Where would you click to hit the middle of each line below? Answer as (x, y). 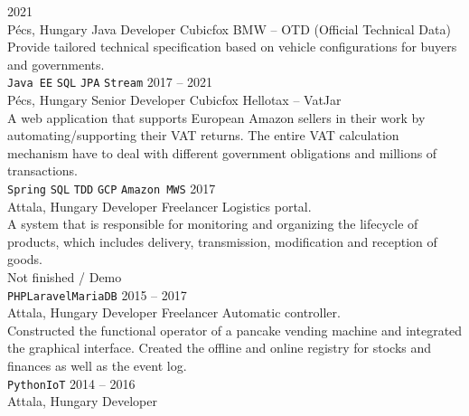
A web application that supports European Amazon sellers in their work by (216, 117)
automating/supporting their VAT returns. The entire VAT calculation (203, 135)
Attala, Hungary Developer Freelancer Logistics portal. (159, 206)
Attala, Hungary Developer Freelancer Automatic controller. (174, 312)
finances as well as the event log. (97, 366)
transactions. (42, 170)
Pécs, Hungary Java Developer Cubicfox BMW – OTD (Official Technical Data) (229, 28)
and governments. (56, 64)
